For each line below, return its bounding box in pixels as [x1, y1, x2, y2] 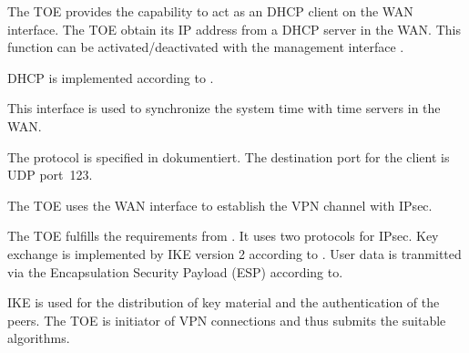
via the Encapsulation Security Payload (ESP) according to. [7, 262, 343, 281]
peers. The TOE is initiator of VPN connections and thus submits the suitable [7, 310, 446, 329]
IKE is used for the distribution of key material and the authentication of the [7, 293, 440, 312]
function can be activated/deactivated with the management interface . [7, 37, 404, 57]
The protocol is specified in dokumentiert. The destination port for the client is [7, 147, 450, 166]
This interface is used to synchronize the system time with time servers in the [7, 99, 441, 118]
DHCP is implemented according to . [7, 67, 214, 87]
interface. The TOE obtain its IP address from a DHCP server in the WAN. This [7, 19, 461, 38]
